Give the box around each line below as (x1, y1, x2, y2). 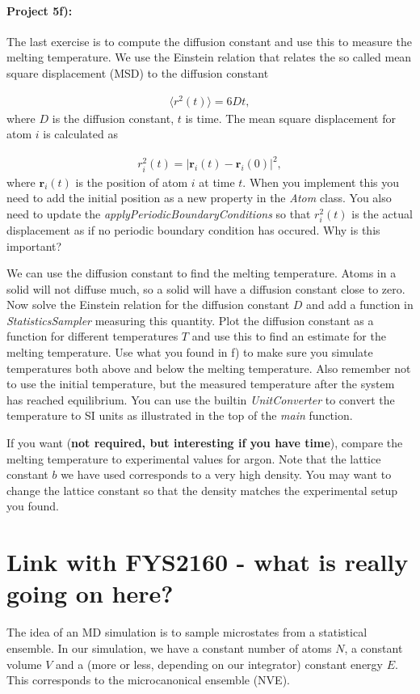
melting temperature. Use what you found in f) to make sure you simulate (6, 344, 373, 361)
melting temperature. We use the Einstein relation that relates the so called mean (6, 49, 412, 66)
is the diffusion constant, (52, 109, 174, 126)
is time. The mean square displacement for (185, 109, 396, 126)
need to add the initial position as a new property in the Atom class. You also (6, 189, 392, 206)
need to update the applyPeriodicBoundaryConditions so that (6, 205, 311, 222)
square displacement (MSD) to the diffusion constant (6, 64, 269, 81)
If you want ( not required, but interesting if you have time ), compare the (6, 434, 403, 451)
